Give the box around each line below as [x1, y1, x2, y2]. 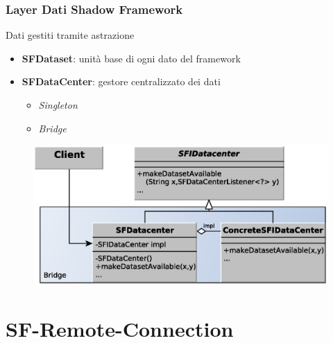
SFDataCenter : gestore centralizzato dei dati [22, 74, 221, 89]
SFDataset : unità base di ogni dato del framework [22, 51, 241, 65]
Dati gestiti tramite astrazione [6, 28, 135, 42]
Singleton [38, 98, 78, 112]
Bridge [38, 121, 67, 135]
